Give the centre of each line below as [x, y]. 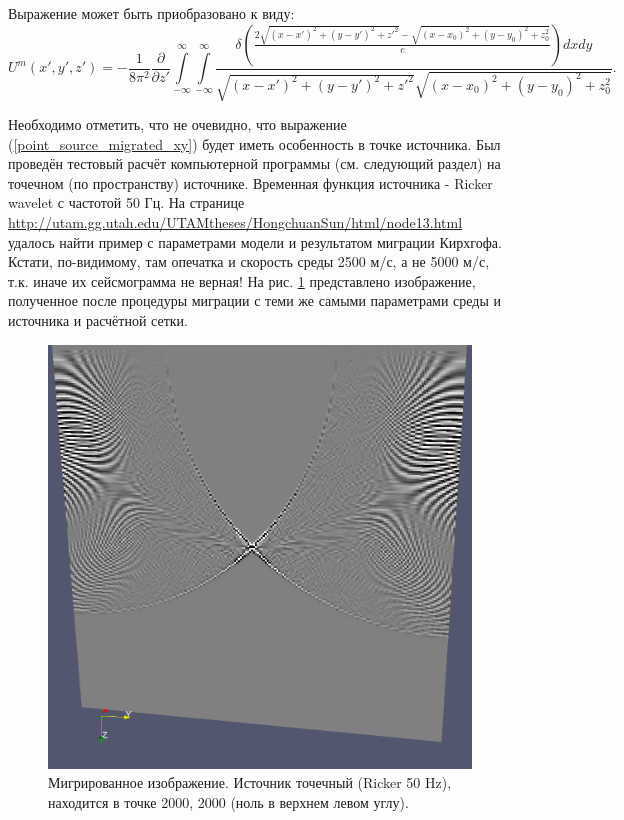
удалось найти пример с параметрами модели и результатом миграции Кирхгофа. [255, 241]
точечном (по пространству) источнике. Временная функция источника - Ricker [250, 182]
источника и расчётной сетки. [98, 319]
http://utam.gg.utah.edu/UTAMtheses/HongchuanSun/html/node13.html [235, 221]
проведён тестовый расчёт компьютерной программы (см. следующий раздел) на [254, 163]
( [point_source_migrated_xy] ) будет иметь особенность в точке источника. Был [254, 143]
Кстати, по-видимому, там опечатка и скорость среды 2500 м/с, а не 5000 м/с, [249, 261]
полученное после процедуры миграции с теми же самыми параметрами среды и [255, 300]
